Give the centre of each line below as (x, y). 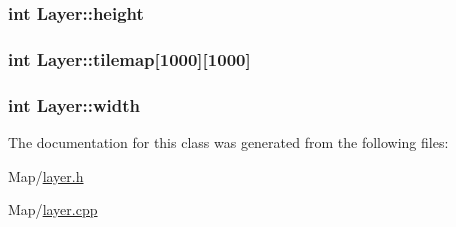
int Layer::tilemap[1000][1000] (129, 58)
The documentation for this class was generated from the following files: (228, 141)
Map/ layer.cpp (53, 209)
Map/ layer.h (46, 175)
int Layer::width (74, 104)
